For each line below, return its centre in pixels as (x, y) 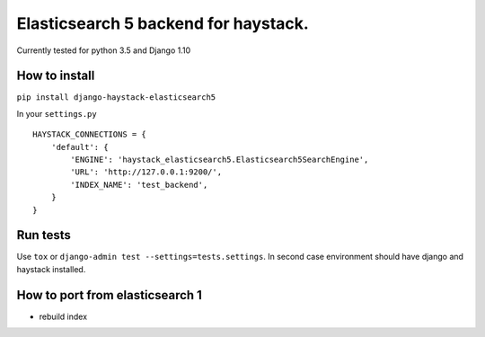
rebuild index (63, 316)
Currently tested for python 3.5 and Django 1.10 (104, 50)
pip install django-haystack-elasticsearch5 (116, 98)
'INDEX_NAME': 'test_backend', (139, 185)
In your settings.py (57, 113)
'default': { (79, 147)
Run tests (44, 235)
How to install (56, 76)
